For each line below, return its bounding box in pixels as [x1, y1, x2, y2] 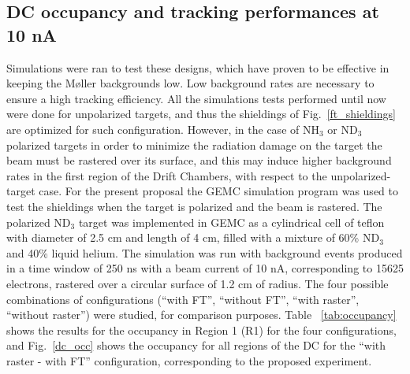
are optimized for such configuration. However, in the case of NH [6, 120, 319, 137]
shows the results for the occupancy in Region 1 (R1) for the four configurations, [6, 321, 397, 338]
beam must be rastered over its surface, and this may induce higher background [6, 152, 392, 168]
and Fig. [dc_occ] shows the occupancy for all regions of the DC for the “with [6, 337, 386, 354]
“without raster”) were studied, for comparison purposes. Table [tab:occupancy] [6, 306, 397, 323]
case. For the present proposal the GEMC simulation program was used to [39, 183, 398, 199]
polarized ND [6, 213, 71, 230]
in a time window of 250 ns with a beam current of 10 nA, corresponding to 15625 [6, 260, 404, 276]
